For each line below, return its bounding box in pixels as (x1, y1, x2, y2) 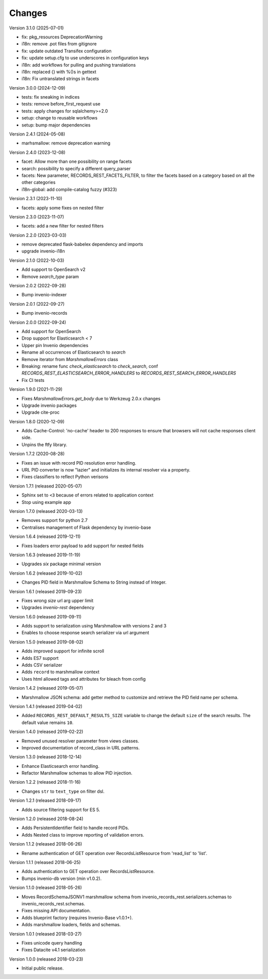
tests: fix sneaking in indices (21, 94, 80, 100)
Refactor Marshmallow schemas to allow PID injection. (21, 770, 133, 776)
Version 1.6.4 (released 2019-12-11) (9, 533, 81, 540)
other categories (21, 179, 56, 185)
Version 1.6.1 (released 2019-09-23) (9, 588, 82, 595)
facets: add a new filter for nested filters (21, 223, 104, 229)
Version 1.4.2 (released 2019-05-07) (9, 685, 83, 691)
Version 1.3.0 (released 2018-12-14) (9, 754, 82, 760)
